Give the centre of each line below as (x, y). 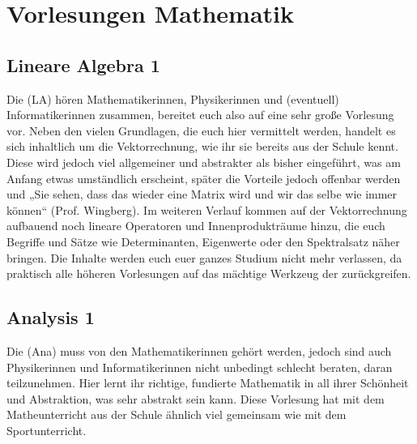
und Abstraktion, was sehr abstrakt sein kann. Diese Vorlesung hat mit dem (196, 398)
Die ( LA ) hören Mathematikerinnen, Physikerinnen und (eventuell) (173, 98)
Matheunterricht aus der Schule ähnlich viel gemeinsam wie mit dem (177, 414)
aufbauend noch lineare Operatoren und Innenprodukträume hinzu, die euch (196, 226)
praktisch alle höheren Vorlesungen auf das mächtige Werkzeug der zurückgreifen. (209, 273)
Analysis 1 (51, 317)
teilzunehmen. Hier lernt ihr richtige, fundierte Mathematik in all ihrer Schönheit (208, 383)
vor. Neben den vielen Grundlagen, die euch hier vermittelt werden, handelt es (201, 130)
